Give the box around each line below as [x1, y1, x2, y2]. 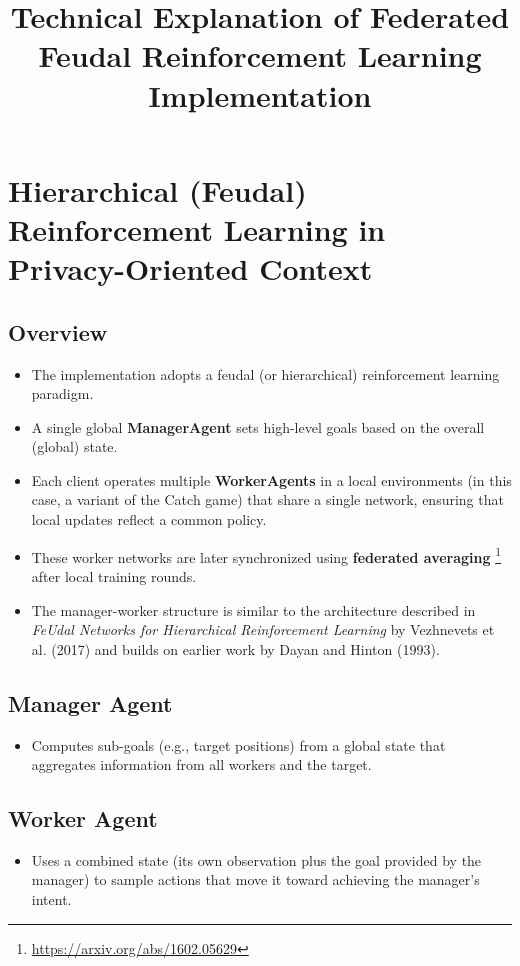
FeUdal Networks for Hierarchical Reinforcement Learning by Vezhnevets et [31, 619, 495, 640]
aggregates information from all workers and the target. [31, 754, 372, 775]
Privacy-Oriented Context [8, 248, 373, 289]
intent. [31, 889, 72, 910]
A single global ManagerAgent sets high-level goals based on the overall [31, 416, 485, 437]
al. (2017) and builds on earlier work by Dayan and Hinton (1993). [31, 638, 440, 659]
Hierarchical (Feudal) [8, 169, 307, 210]
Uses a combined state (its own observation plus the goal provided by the [31, 849, 482, 870]
